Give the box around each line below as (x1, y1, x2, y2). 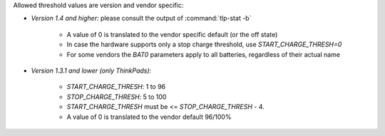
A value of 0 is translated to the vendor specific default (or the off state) (66, 30, 278, 38)
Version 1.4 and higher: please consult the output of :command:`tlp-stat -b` (31, 14, 252, 23)
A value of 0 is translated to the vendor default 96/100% (66, 113, 232, 121)
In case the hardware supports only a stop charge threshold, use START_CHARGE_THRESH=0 (66, 40, 342, 49)
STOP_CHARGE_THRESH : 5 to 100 (66, 93, 167, 101)
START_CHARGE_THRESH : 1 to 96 (66, 83, 166, 91)
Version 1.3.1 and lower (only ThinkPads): (31, 66, 152, 75)
